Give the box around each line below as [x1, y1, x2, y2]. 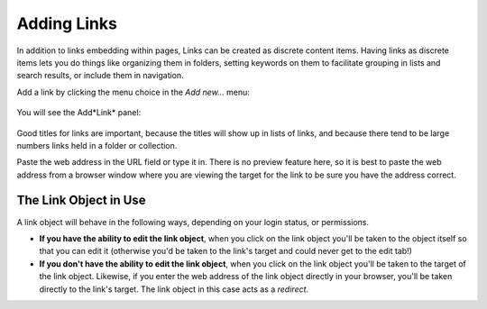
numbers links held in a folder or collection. [16, 140, 178, 150]
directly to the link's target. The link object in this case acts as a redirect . [39, 284, 309, 295]
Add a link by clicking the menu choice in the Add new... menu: [16, 86, 250, 97]
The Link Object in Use [16, 193, 146, 208]
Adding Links [16, 14, 117, 33]
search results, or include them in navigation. [16, 70, 184, 81]
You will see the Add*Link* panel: [16, 107, 142, 118]
